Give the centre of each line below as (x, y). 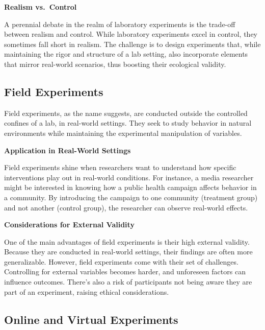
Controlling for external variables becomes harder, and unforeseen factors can (125, 272)
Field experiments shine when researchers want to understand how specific (120, 167)
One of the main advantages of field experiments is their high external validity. (127, 241)
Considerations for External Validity (69, 225)
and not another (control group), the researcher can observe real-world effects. (126, 207)
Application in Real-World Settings (68, 150)
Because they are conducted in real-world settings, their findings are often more (128, 252)
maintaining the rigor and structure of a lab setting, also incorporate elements (126, 54)
